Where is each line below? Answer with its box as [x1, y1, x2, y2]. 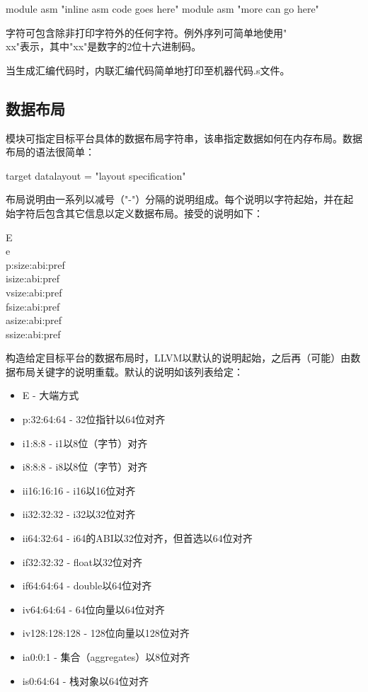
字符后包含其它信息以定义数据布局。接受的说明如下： [15, 205, 263, 220]
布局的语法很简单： [6, 144, 95, 159]
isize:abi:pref [6, 271, 59, 286]
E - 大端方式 [22, 388, 79, 403]
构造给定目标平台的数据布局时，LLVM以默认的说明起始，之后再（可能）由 [6, 350, 351, 365]
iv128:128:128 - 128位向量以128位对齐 [22, 625, 190, 640]
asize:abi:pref [6, 313, 62, 328]
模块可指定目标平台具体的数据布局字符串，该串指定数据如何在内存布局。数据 [6, 130, 362, 145]
